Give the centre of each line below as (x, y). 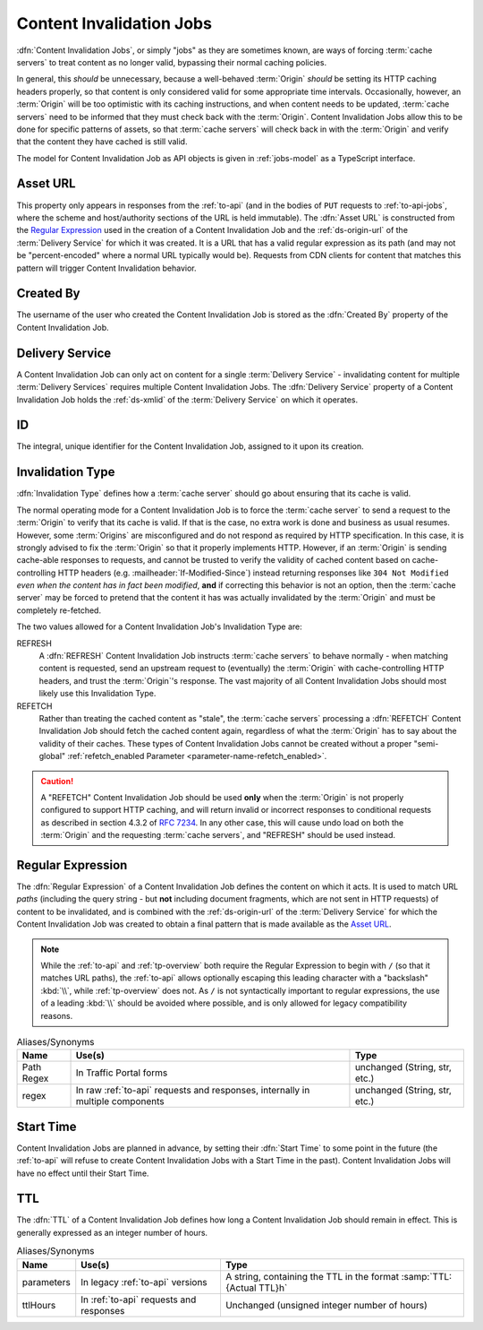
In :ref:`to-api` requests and (139, 1300)
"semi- (426, 743)
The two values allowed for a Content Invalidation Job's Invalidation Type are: (160, 626)
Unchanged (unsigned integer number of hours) (326, 1305)
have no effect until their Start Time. (83, 1173)
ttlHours (39, 1305)
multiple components (120, 1101)
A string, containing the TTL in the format (312, 1276)
